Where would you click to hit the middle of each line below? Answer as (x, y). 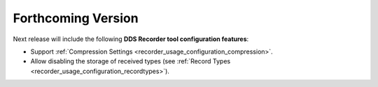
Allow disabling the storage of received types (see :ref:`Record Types (131, 61)
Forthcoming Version (76, 18)
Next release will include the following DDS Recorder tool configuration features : (131, 39)
